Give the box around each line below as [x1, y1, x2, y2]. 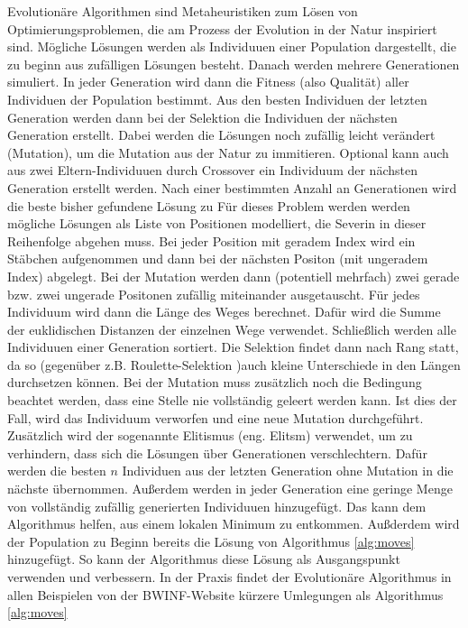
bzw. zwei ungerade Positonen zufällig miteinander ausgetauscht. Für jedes [7, 284, 420, 303]
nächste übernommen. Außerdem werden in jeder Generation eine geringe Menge [7, 479, 453, 498]
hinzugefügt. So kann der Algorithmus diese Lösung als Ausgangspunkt [7, 549, 400, 568]
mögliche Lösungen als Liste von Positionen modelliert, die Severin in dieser [7, 214, 427, 233]
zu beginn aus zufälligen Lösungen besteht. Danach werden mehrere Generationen [7, 54, 460, 73]
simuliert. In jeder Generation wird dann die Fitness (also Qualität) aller [7, 72, 409, 91]
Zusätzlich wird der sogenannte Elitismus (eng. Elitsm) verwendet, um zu [7, 426, 413, 445]
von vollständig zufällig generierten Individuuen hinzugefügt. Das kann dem [7, 496, 427, 515]
